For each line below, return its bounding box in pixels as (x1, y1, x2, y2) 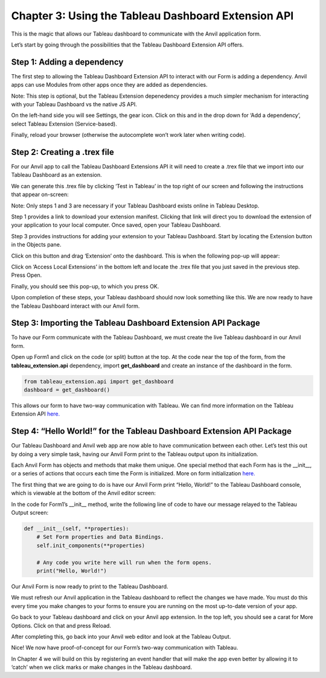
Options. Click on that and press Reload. (11, 622, 112, 629)
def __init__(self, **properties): (24, 525, 129, 532)
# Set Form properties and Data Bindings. (36, 534, 164, 540)
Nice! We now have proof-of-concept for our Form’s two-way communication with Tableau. (11, 644, 238, 651)
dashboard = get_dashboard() (24, 387, 110, 393)
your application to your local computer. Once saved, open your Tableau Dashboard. (11, 221, 222, 229)
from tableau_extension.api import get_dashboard (24, 378, 174, 385)
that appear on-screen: (11, 191, 69, 198)
